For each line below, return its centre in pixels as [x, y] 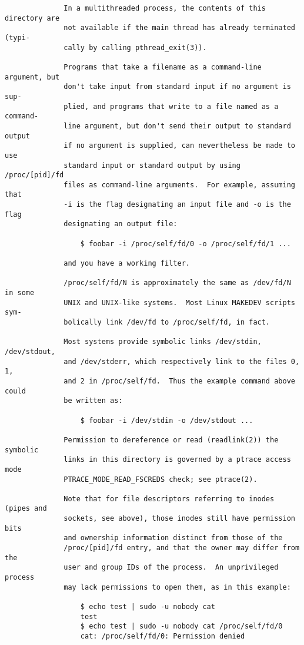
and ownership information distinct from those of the [173, 538]
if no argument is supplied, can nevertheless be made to [179, 146]
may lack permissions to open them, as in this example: [177, 587]
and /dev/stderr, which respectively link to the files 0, [182, 361]
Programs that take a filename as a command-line [163, 67]
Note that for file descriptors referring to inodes [169, 499]
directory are [32, 18]
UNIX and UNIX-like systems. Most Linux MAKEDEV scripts [179, 302]
